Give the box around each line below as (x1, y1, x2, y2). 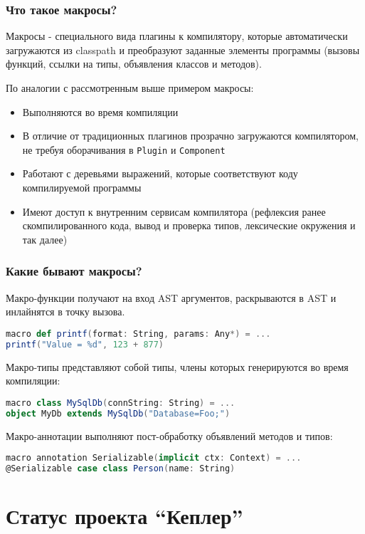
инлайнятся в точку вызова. (6, 304, 125, 319)
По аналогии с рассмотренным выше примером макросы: (6, 80, 254, 95)
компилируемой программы (22, 180, 142, 195)
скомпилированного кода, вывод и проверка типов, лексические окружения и (22, 218, 356, 233)
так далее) (22, 231, 68, 246)
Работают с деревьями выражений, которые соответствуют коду (22, 166, 298, 181)
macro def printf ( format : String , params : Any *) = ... (6, 328, 271, 339)
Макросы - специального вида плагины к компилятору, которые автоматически (6, 28, 348, 43)
